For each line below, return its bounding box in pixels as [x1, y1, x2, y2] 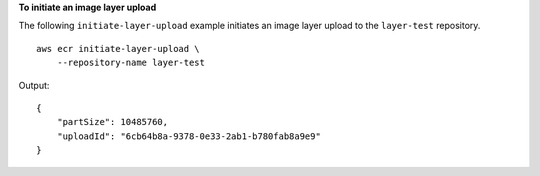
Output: [18, 79, 50, 91]
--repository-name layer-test [56, 57, 205, 69]
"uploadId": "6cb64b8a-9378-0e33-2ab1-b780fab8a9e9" [56, 130, 322, 142]
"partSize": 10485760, [56, 116, 169, 128]
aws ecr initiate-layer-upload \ [36, 43, 200, 54]
